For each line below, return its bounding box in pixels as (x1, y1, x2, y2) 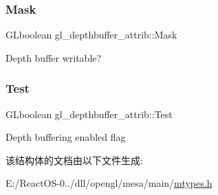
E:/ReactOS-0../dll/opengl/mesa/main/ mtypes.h (6, 176, 212, 190)
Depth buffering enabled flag (6, 130, 126, 144)
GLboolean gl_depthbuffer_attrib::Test (6, 106, 173, 121)
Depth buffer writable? (6, 50, 102, 65)
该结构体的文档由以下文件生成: (6, 152, 143, 167)
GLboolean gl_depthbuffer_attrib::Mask (6, 27, 177, 42)
